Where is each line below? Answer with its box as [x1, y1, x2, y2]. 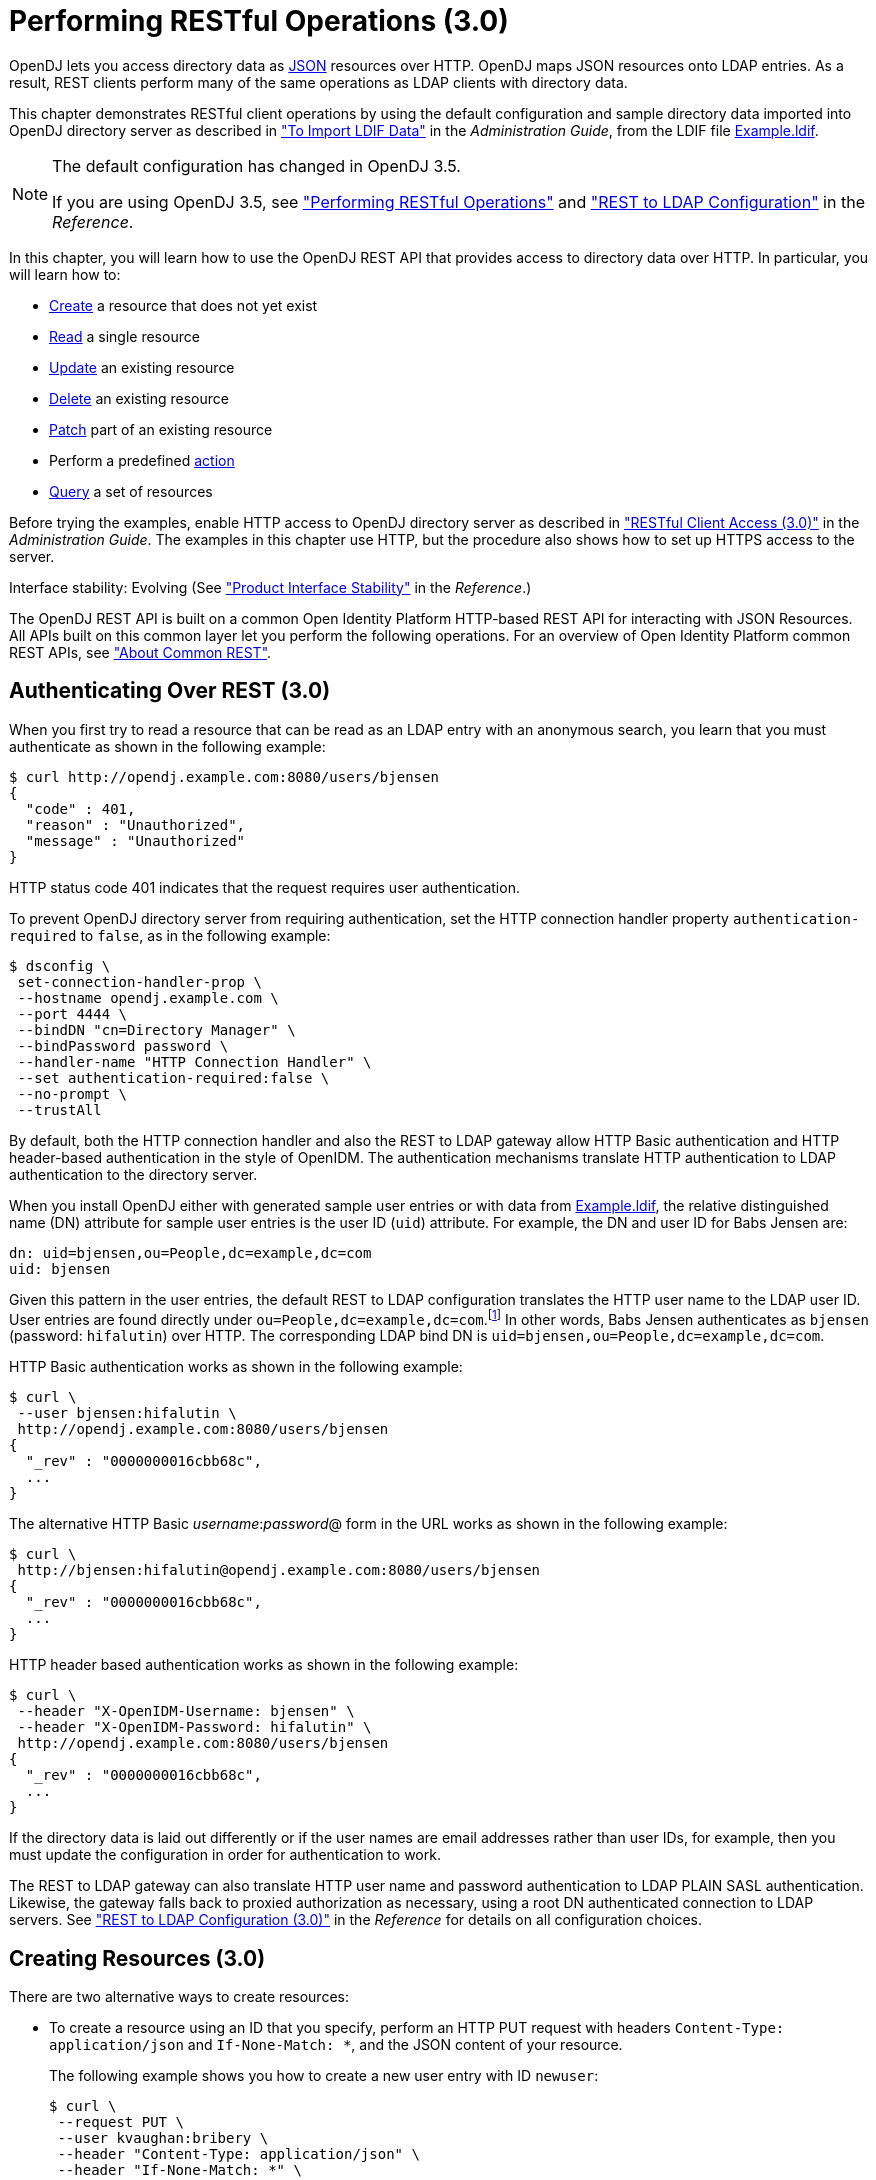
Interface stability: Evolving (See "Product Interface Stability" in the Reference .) [9, 578, 532, 596]
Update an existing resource [49, 358, 235, 376]
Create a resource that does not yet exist [49, 296, 318, 314]
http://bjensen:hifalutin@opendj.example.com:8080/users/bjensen [17, 1562, 541, 1579]
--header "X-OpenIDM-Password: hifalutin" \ [17, 1719, 372, 1736]
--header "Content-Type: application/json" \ [57, 2146, 420, 2163]
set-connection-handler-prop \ [17, 973, 262, 990]
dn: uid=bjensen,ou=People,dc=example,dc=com [9, 1244, 372, 1261]
